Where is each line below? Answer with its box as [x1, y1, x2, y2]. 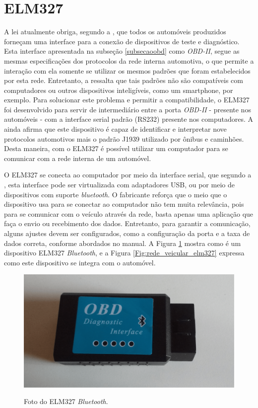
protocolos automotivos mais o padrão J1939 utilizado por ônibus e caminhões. [4, 133, 244, 144]
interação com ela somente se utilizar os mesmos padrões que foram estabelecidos [4, 65, 251, 76]
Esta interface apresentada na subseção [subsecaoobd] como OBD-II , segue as [4, 46, 240, 56]
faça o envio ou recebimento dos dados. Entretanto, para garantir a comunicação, [4, 218, 251, 229]
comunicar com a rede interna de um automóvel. [4, 153, 151, 163]
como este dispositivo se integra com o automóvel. [4, 257, 156, 267]
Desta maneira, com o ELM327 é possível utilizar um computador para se [4, 143, 228, 154]
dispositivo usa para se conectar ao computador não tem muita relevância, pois [4, 199, 244, 209]
